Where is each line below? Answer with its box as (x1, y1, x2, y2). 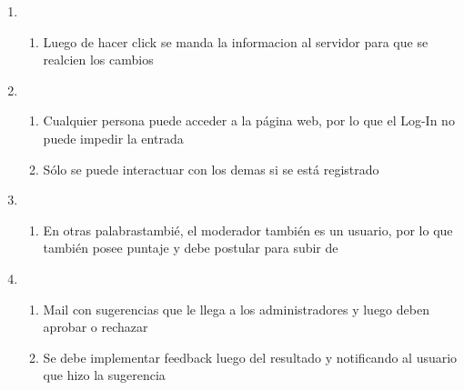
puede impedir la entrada (43, 128, 184, 147)
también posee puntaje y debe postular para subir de (43, 238, 338, 257)
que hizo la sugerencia (43, 365, 166, 385)
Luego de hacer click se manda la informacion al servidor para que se (43, 32, 429, 51)
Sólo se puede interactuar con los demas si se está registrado (43, 159, 379, 178)
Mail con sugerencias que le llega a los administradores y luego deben (43, 299, 429, 318)
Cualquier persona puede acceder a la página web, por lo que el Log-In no (43, 111, 455, 130)
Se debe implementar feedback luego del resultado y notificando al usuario (43, 347, 458, 366)
